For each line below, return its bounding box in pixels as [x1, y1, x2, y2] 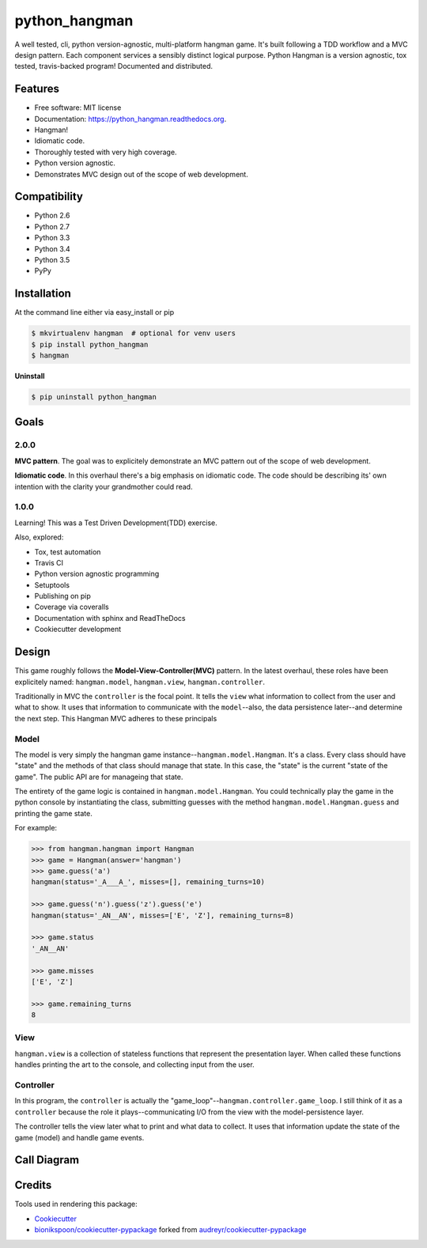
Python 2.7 [34, 221, 70, 231]
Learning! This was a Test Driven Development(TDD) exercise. [14, 518, 217, 528]
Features [14, 82, 59, 96]
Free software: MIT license [34, 103, 122, 112]
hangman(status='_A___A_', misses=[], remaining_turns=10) [31, 878, 265, 887]
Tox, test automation [34, 546, 101, 557]
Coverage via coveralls [34, 602, 110, 612]
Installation [14, 287, 71, 301]
